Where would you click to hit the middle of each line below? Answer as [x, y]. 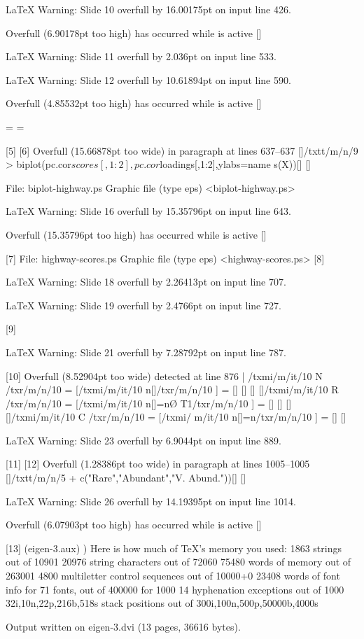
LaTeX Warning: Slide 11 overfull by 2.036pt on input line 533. [141, 56]
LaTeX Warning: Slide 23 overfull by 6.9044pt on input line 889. [143, 440]
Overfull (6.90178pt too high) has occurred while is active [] [134, 33]
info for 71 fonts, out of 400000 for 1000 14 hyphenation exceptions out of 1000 [175, 589]
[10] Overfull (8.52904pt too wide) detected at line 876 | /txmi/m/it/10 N [164, 375]
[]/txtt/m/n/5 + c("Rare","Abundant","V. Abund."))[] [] [126, 478]
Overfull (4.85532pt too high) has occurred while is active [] [134, 103]
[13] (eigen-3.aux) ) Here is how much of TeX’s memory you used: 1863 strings [174, 548]
